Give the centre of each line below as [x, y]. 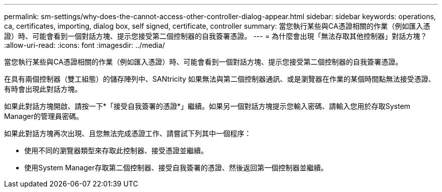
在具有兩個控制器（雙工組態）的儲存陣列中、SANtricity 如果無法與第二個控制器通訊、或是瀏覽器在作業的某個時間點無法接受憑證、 [220, 79]
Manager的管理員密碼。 [44, 116]
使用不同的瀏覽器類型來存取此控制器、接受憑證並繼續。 [116, 150]
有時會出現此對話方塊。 [43, 89]
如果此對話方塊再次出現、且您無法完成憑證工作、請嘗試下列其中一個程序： [128, 133]
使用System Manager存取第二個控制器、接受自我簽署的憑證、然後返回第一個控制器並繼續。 [176, 168]
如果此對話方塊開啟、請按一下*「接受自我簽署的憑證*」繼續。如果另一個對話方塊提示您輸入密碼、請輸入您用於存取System [207, 106]
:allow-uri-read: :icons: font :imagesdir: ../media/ [85, 45]
